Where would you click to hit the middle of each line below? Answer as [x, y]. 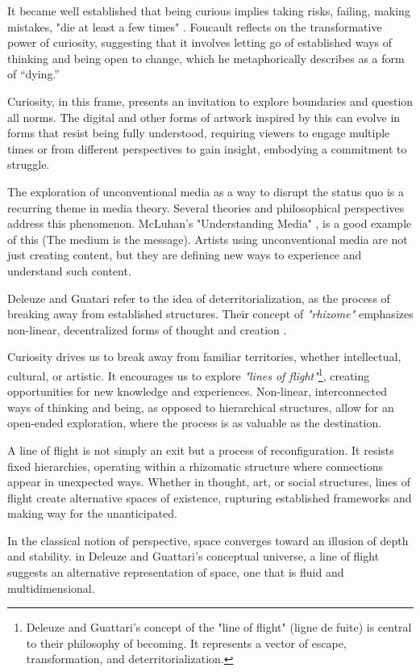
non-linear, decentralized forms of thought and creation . [147, 329]
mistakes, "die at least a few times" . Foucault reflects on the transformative [195, 26]
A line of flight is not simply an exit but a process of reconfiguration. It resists [201, 449]
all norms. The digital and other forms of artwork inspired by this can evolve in [204, 117]
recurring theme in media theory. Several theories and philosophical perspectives [206, 207]
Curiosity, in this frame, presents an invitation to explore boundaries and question [210, 101]
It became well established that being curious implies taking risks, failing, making [209, 10]
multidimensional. [51, 588]
